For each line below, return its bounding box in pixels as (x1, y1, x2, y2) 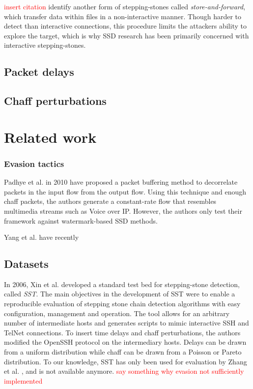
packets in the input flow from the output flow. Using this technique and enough (4, 186, 247, 196)
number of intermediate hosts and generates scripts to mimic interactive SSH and (4, 318, 249, 328)
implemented (4, 375, 43, 386)
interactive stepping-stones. (4, 40, 86, 50)
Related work (4, 127, 97, 147)
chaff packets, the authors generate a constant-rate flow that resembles (4, 196, 217, 206)
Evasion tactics (4, 157, 64, 169)
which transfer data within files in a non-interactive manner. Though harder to (4, 11, 242, 21)
